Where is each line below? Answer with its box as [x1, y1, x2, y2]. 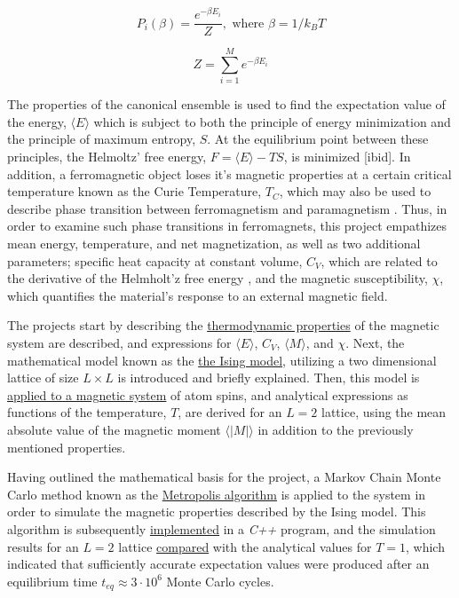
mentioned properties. [7, 437, 126, 456]
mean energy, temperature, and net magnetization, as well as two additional [7, 234, 421, 253]
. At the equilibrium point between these [207, 130, 429, 148]
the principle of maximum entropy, [7, 130, 196, 148]
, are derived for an [178, 403, 282, 421]
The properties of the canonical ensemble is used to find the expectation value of [7, 95, 446, 114]
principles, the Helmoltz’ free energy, [7, 147, 207, 166]
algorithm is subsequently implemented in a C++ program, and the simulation [7, 519, 436, 538]
